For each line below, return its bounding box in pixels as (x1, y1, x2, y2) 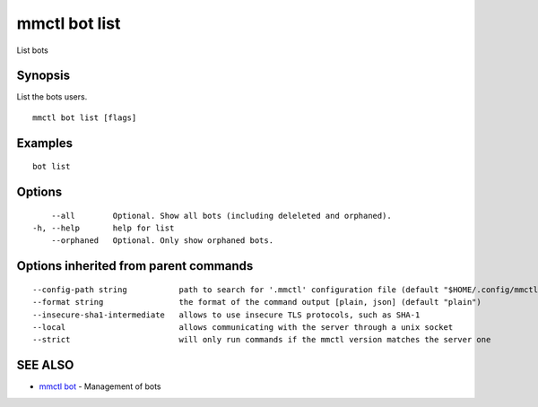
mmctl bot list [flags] (32, 112, 137, 123)
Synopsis (16, 68, 71, 83)
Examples (16, 135, 74, 151)
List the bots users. (16, 91, 88, 102)
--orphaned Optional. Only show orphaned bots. (50, 236, 273, 246)
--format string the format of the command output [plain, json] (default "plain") (32, 297, 482, 307)
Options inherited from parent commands (16, 258, 254, 273)
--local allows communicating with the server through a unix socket (32, 323, 454, 333)
